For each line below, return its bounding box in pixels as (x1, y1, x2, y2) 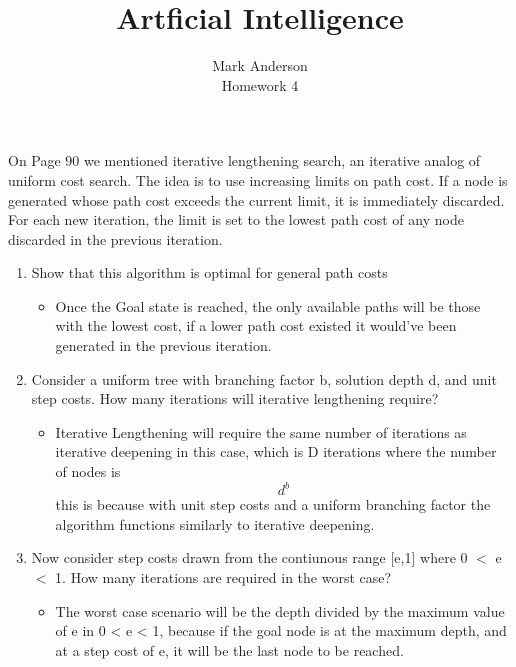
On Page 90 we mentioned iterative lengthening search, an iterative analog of (8, 150, 481, 171)
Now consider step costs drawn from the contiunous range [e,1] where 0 (31, 547, 468, 568)
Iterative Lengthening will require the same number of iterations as (55, 421, 467, 442)
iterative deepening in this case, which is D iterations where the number (55, 441, 497, 462)
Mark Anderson (212, 55, 308, 76)
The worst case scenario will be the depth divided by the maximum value (55, 600, 505, 621)
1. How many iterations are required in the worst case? (55, 566, 392, 587)
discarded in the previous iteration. (8, 228, 223, 249)
